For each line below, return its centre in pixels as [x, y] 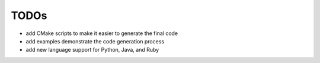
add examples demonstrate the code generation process [95, 41]
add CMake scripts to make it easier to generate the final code [102, 33]
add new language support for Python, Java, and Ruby [92, 50]
